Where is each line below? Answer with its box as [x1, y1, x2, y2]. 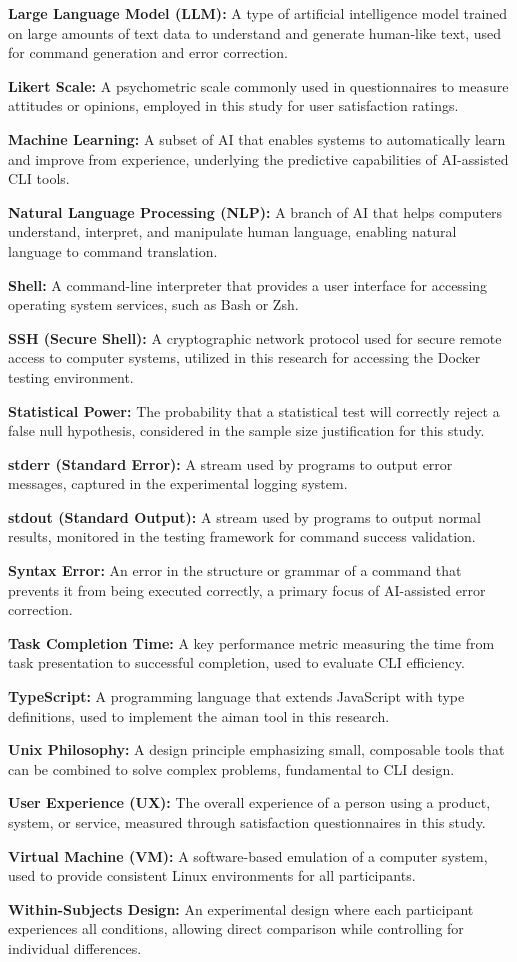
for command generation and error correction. [8, 42, 288, 63]
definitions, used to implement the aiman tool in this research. [8, 705, 390, 726]
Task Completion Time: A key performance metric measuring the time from [8, 632, 495, 653]
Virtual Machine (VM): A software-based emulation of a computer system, [8, 845, 488, 866]
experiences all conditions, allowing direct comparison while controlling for [8, 918, 464, 939]
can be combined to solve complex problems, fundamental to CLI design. [8, 758, 455, 779]
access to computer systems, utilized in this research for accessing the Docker [8, 347, 481, 368]
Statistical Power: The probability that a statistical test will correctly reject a [8, 400, 500, 421]
